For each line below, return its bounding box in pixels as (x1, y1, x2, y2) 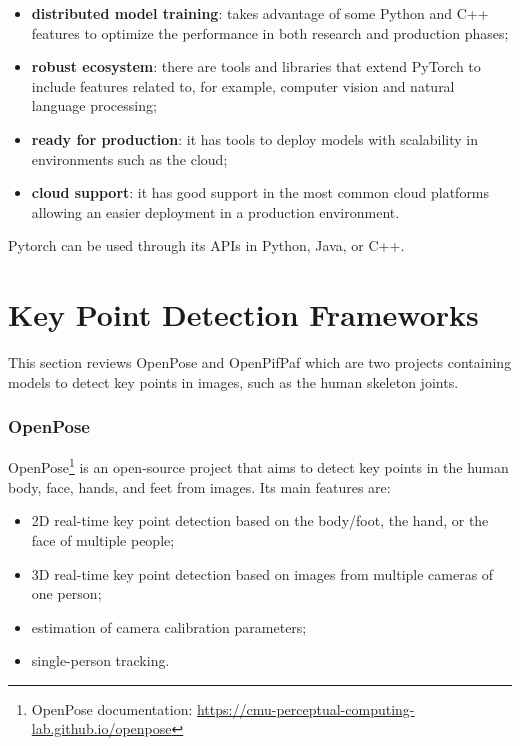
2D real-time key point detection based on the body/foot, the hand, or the (31, 510, 489, 531)
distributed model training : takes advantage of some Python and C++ (31, 3, 489, 23)
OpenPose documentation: (31, 698, 193, 719)
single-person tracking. (31, 650, 170, 671)
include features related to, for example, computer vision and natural (31, 75, 455, 96)
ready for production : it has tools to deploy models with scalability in (31, 128, 479, 149)
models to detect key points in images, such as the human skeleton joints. (8, 371, 459, 392)
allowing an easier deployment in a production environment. (31, 201, 400, 222)
